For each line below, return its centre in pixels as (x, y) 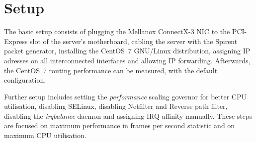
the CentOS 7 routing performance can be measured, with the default (111, 70)
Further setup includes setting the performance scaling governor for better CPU (125, 96)
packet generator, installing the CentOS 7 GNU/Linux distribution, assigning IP (127, 51)
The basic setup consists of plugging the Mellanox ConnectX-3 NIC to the (117, 31)
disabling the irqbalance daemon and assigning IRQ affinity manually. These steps (128, 116)
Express (16, 41)
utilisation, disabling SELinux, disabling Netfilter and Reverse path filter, (116, 106)
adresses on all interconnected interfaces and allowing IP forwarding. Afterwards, (127, 60)
